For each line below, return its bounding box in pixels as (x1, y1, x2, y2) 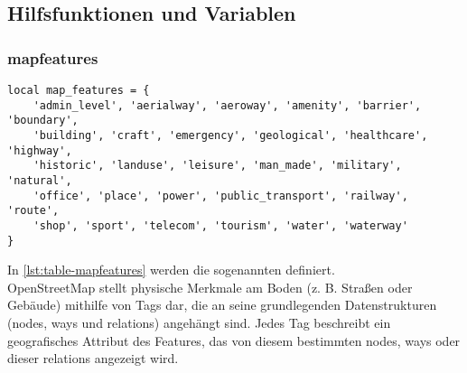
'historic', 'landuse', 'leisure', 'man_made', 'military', (33, 159, 402, 173)
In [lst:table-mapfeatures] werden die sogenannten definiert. (7, 260, 335, 279)
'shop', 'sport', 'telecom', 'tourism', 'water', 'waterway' (33, 219, 408, 232)
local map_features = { (7, 84, 150, 97)
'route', (7, 204, 60, 218)
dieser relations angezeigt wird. (7, 349, 179, 368)
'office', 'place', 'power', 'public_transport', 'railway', (33, 189, 408, 202)
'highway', (7, 144, 72, 157)
